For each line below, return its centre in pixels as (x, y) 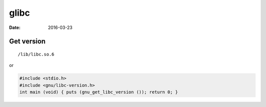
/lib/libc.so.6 (36, 54)
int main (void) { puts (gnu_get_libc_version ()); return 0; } (99, 92)
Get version (27, 41)
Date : (15, 27)
